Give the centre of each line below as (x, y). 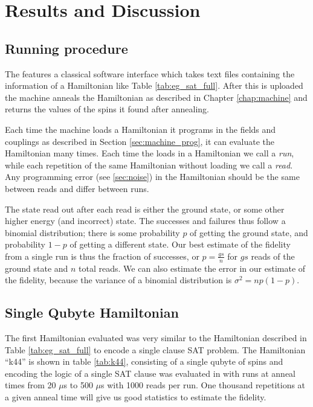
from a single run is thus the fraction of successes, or (102, 256)
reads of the (273, 256)
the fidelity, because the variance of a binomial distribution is (118, 280)
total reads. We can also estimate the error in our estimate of (192, 268)
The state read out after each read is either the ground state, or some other (145, 209)
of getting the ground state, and (249, 232)
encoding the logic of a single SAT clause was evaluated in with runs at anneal (150, 373)
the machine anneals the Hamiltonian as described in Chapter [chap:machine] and (156, 97)
